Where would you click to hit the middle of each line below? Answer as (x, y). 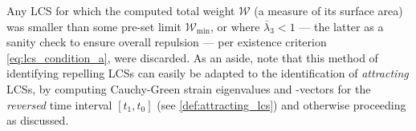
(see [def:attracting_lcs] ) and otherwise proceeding (281, 104)
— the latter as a (341, 26)
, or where (235, 26)
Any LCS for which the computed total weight (121, 10)
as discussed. (38, 120)
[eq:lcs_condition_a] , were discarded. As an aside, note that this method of (192, 57)
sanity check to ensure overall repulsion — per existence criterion (167, 42)
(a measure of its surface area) (328, 10)
